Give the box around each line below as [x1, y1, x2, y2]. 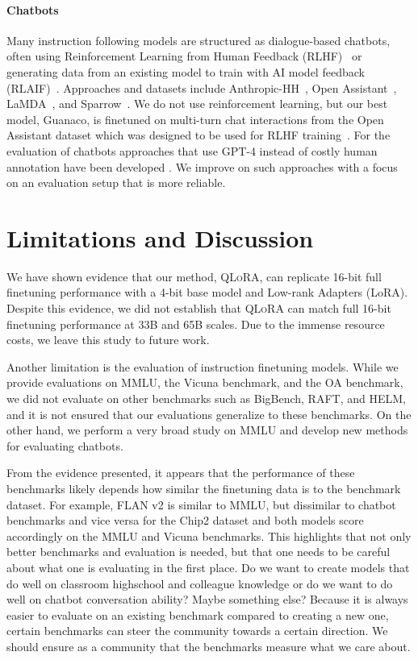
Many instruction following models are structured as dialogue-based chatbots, [6, 31, 391, 48]
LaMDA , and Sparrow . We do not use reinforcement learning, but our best [6, 95, 388, 112]
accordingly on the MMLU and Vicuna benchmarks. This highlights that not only [6, 527, 412, 544]
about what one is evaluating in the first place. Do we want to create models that [6, 558, 410, 575]
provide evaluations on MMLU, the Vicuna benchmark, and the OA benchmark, [6, 374, 403, 391]
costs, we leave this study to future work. [6, 331, 210, 348]
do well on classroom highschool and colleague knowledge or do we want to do [6, 575, 393, 592]
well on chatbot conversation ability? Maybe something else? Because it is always [6, 591, 408, 608]
